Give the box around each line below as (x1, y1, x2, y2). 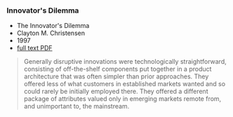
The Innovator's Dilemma (16, 22, 90, 30)
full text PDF (16, 44, 53, 53)
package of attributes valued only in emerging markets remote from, (23, 95, 222, 103)
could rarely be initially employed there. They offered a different (23, 87, 208, 96)
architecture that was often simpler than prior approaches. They (23, 72, 209, 81)
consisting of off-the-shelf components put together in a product (23, 65, 212, 74)
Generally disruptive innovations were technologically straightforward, (23, 57, 227, 66)
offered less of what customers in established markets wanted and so (23, 80, 226, 88)
